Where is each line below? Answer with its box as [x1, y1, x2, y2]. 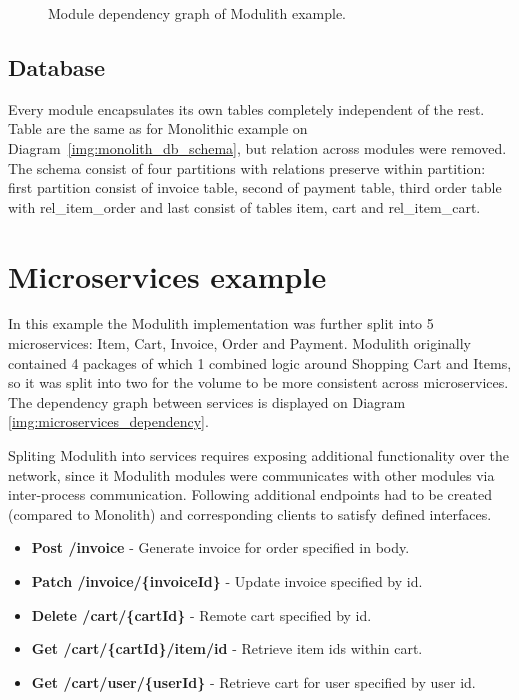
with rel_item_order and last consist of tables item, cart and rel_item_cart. [8, 196, 481, 217]
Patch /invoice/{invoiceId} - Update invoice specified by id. [31, 571, 423, 592]
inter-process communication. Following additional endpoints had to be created [8, 484, 492, 505]
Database [8, 51, 106, 82]
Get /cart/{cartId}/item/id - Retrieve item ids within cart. [31, 638, 423, 659]
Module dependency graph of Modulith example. [48, 3, 346, 23]
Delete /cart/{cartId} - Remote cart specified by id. [31, 604, 372, 625]
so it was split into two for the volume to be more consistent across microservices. [8, 372, 509, 393]
